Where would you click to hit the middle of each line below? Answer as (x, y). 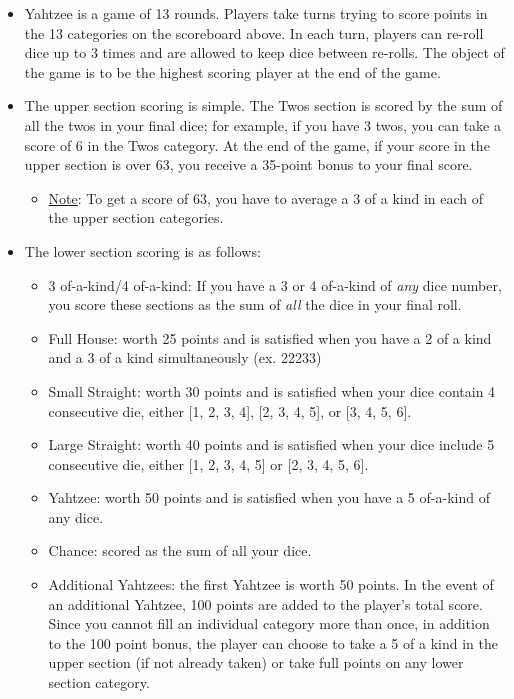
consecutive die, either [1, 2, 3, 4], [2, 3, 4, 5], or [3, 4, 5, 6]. (230, 410)
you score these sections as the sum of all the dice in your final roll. (255, 304)
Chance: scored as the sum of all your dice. (180, 550)
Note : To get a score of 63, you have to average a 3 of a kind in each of (266, 197)
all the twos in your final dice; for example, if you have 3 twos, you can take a (262, 124)
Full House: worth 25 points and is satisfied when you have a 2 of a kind (270, 337)
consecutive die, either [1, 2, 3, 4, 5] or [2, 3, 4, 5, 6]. (208, 463)
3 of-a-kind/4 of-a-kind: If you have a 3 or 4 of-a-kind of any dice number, (275, 284)
